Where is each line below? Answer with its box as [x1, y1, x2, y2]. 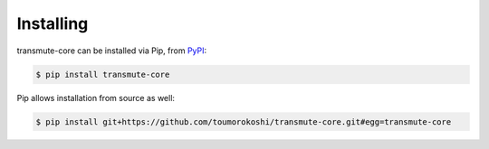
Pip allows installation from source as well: [16, 92, 176, 103]
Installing [16, 14, 89, 33]
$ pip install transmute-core [35, 69, 170, 79]
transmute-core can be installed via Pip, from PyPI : [16, 45, 207, 56]
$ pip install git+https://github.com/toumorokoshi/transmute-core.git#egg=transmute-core [35, 116, 452, 126]
